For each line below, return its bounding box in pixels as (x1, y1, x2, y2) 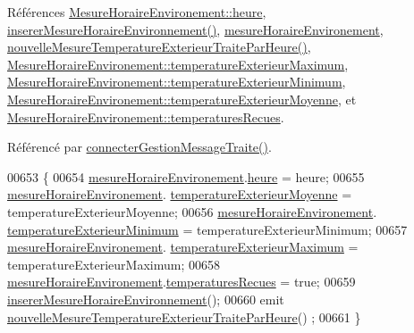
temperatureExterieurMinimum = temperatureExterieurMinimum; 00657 (7, 220, 408, 238)
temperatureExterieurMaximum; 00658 (7, 254, 220, 273)
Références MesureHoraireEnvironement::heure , (7, 3, 266, 21)
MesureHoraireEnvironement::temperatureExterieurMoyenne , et (7, 89, 357, 108)
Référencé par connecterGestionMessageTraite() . (7, 137, 272, 156)
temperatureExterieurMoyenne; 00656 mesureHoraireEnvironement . (7, 202, 377, 221)
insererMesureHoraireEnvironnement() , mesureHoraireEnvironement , (7, 20, 384, 38)
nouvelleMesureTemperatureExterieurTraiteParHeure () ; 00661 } (7, 307, 361, 326)
